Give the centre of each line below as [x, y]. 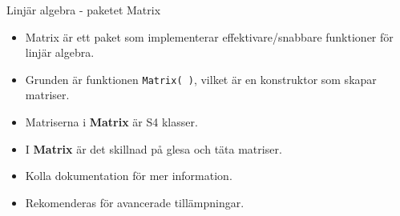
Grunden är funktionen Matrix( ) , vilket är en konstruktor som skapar [201, 79]
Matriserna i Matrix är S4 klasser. [111, 122]
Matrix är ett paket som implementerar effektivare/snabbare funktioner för [209, 36]
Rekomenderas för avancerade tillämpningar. [135, 202]
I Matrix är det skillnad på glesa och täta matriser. [154, 148]
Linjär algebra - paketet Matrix [84, 10]
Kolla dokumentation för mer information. [129, 176]
